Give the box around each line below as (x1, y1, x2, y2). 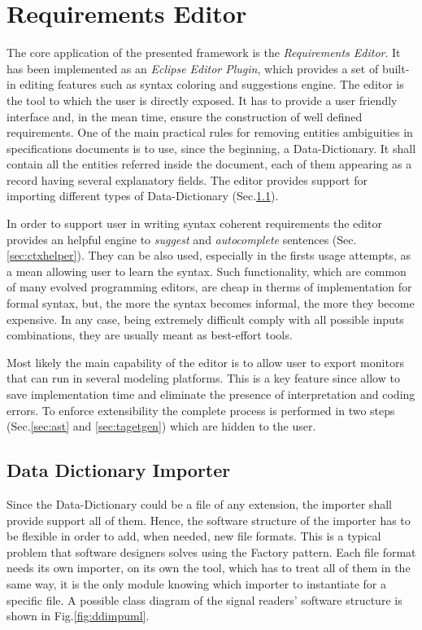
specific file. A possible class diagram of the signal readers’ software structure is (7, 591, 402, 608)
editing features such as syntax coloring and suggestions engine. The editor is (20, 76, 404, 93)
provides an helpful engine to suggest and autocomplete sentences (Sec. (7, 230, 357, 247)
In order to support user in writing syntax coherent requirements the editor (7, 215, 382, 232)
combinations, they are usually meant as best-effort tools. (7, 326, 293, 343)
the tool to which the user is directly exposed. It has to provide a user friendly (7, 91, 398, 108)
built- (381, 59, 410, 77)
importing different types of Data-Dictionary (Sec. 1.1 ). (7, 187, 279, 204)
